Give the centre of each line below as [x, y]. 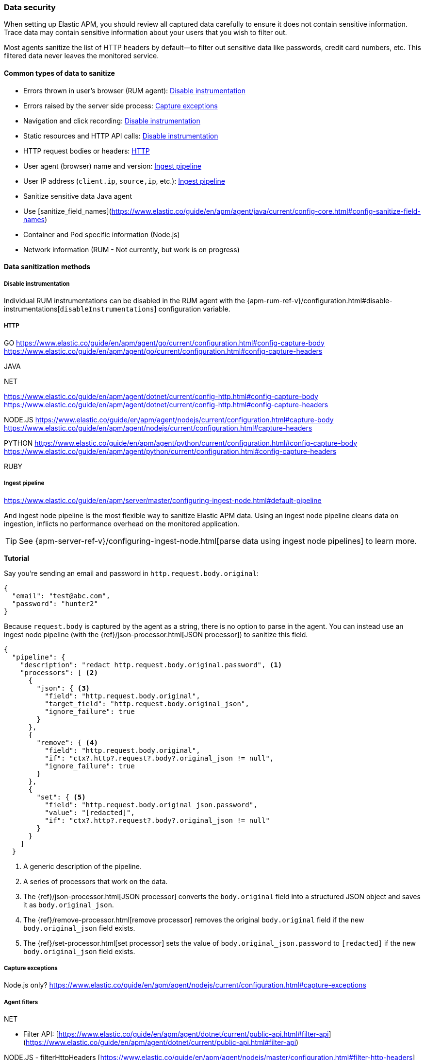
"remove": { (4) [67, 742]
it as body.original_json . [69, 904]
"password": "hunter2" [55, 603]
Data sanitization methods [47, 267]
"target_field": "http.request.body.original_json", [147, 704]
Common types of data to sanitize [59, 73]
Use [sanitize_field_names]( [67, 211]
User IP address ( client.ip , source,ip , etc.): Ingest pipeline [124, 181]
